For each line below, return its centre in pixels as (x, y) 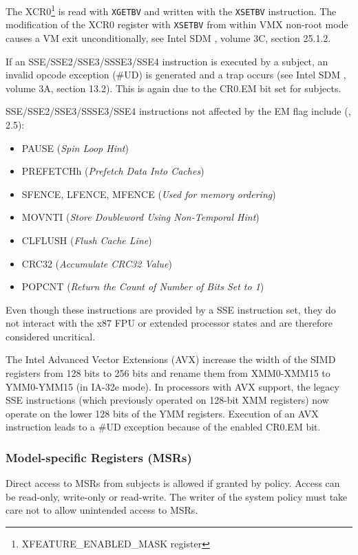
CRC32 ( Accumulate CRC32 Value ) (97, 263)
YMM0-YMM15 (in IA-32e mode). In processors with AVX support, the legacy (172, 386)
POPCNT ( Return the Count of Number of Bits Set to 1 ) (143, 286)
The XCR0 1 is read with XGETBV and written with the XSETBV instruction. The (171, 10)
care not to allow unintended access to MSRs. (102, 510)
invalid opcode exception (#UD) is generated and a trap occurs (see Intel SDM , (176, 75)
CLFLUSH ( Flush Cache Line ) (87, 240)
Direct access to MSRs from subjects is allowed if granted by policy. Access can (173, 483)
